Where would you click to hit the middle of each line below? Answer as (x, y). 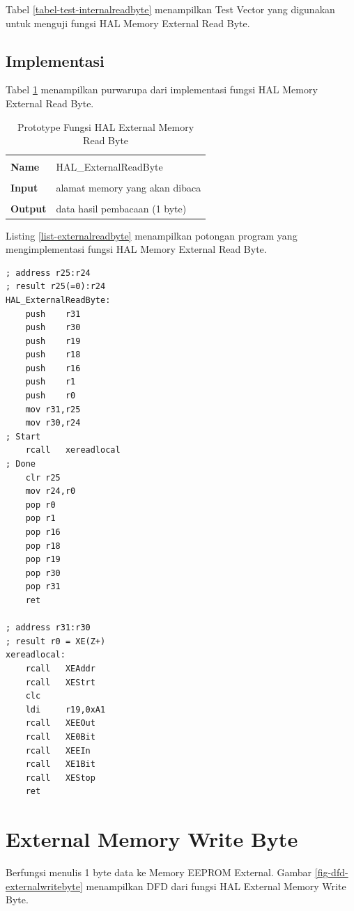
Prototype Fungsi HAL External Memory (106, 126)
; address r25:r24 (48, 273)
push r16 (53, 368)
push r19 (53, 341)
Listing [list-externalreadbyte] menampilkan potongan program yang (152, 235)
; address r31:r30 (48, 628)
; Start (23, 436)
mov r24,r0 (51, 491)
